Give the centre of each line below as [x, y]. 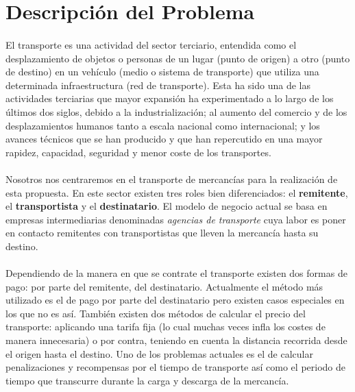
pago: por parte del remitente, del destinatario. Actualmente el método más [164, 286]
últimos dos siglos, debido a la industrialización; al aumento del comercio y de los [176, 111]
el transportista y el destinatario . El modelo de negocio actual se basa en [167, 206]
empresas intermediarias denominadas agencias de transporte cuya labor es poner [176, 219]
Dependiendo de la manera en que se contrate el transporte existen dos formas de [176, 273]
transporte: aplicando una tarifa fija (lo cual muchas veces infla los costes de [166, 327]
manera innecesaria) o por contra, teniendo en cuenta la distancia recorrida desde [176, 340]
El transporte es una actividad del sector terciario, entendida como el [151, 44]
